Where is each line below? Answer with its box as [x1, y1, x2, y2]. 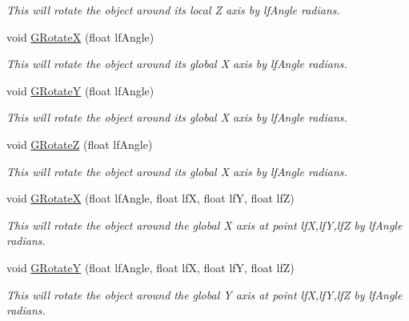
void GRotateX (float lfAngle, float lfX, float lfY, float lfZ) [6, 190, 295, 207]
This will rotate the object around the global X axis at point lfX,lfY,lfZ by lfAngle [6, 216, 403, 233]
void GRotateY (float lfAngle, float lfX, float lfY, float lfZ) [6, 259, 295, 275]
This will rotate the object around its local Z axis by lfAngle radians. [6, 2, 340, 18]
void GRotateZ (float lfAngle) [6, 135, 153, 152]
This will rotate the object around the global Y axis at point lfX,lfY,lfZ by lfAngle [6, 286, 403, 303]
